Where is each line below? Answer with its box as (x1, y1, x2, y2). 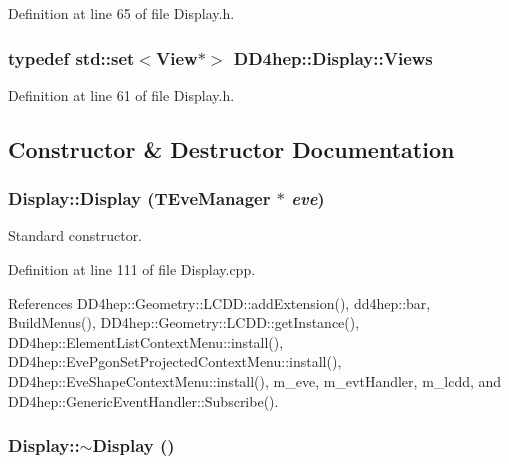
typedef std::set (8, 45, 135, 70)
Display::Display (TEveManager (8, 186, 271, 211)
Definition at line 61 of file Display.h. (8, 84, 235, 105)
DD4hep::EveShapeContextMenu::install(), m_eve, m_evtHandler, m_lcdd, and (8, 370, 502, 391)
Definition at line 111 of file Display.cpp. (8, 259, 256, 279)
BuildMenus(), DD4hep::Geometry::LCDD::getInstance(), (8, 312, 360, 333)
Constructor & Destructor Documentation (8, 133, 455, 164)
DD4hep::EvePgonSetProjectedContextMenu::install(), (8, 351, 342, 372)
